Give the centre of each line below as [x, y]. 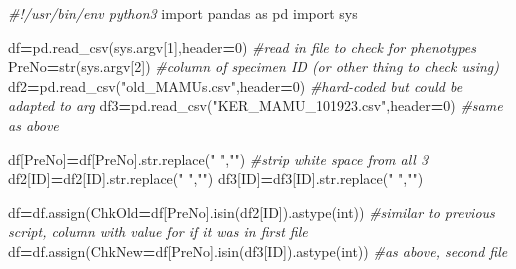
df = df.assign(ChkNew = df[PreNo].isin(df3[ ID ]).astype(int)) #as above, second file [258, 250]
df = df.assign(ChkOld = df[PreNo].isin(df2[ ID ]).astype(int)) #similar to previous [251, 211]
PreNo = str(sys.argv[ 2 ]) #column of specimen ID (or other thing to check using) [254, 66]
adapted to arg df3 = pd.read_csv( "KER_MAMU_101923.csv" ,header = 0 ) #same [255, 105]
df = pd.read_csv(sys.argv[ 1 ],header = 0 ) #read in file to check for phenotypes [242, 46]
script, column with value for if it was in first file [158, 231]
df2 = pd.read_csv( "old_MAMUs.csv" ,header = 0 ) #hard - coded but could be [235, 85]
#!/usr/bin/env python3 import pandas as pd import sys [183, 13]
